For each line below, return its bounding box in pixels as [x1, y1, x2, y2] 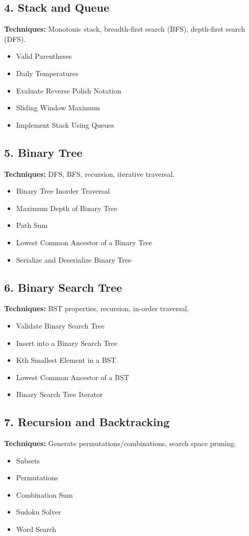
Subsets [16, 455, 40, 465]
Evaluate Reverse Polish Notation [16, 85, 121, 96]
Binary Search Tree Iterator [16, 389, 103, 400]
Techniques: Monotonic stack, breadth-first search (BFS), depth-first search [4, 24, 245, 34]
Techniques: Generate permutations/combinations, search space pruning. [4, 438, 237, 449]
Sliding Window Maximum [16, 102, 100, 113]
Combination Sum [16, 489, 73, 500]
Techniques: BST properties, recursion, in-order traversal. [4, 303, 189, 314]
